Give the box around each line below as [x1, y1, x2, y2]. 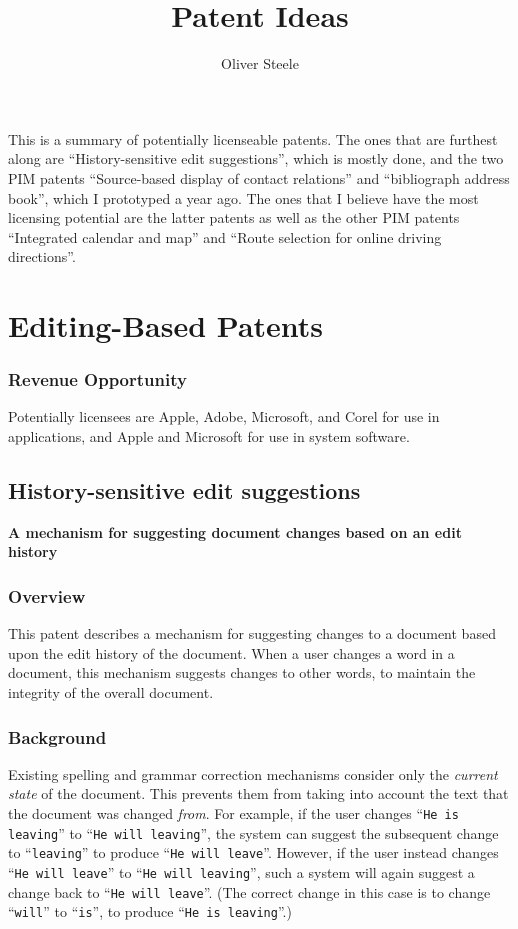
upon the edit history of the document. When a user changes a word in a [8, 642, 455, 663]
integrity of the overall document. [8, 682, 214, 703]
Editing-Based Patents [8, 305, 324, 346]
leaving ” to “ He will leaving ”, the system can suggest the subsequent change [8, 822, 499, 843]
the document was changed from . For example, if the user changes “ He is [8, 803, 459, 824]
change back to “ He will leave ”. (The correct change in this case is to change [8, 881, 491, 902]
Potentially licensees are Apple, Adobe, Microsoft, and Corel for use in [8, 406, 440, 427]
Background [8, 724, 107, 749]
